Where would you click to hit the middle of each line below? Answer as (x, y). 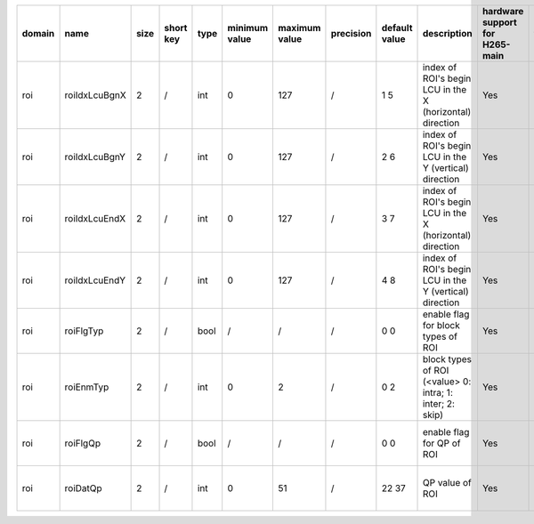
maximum (299, 28)
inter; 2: (439, 403)
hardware (503, 11)
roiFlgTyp (84, 331)
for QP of (442, 443)
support (499, 22)
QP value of (447, 483)
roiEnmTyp (87, 387)
